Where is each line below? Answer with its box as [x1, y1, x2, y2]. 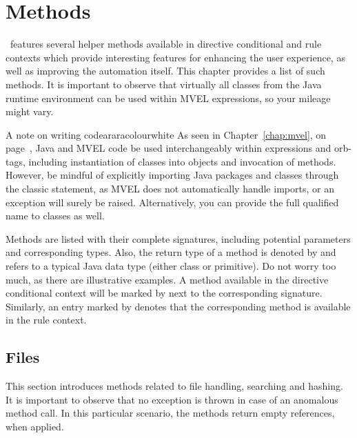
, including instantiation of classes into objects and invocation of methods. [22, 154, 336, 168]
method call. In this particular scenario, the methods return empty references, [6, 406, 335, 420]
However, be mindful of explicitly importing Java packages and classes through [6, 168, 339, 182]
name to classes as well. [6, 208, 105, 223]
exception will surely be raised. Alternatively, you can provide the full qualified [6, 195, 339, 209]
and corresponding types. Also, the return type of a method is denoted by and [6, 245, 336, 259]
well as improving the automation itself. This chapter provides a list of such [6, 63, 325, 78]
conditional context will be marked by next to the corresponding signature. [6, 286, 323, 300]
